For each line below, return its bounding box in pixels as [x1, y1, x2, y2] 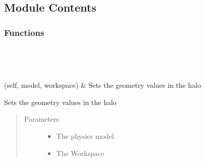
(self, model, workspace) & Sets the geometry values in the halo [4, 80, 201, 90]
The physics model [56, 130, 114, 141]
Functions [4, 26, 44, 38]
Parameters [24, 114, 59, 124]
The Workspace [56, 147, 105, 158]
